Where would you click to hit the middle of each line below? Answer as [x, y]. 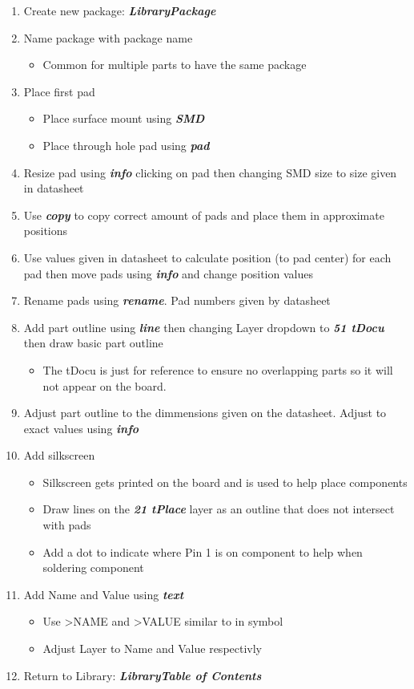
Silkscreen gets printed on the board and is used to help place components [225, 482]
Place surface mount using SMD [124, 118]
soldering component [93, 567]
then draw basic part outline [93, 343]
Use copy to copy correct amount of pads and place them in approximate [204, 215]
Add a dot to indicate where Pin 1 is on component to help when [203, 551]
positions [46, 231]
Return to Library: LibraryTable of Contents [143, 675]
